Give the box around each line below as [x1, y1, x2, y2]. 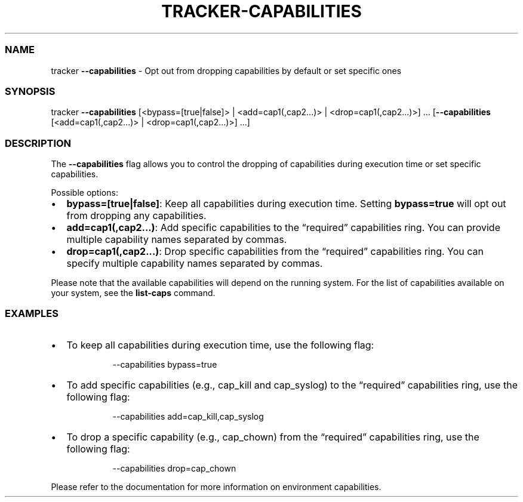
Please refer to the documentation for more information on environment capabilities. [51, 481, 382, 492]
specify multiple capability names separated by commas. [66, 257, 323, 269]
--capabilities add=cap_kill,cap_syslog [112, 411, 264, 421]
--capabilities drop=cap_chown [112, 463, 236, 473]
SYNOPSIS [5, 85, 56, 97]
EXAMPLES [5, 307, 59, 320]
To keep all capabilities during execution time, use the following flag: [66, 338, 374, 351]
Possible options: [51, 187, 118, 198]
